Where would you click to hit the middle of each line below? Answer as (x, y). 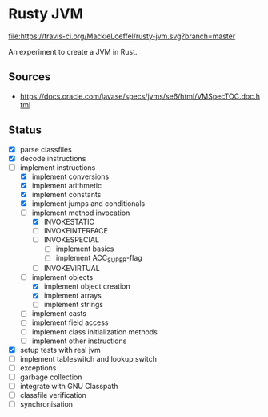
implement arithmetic (67, 185)
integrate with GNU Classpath (69, 386)
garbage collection (51, 377)
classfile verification (53, 395)
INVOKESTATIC (69, 222)
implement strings (74, 305)
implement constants (66, 194)
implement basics (85, 249)
